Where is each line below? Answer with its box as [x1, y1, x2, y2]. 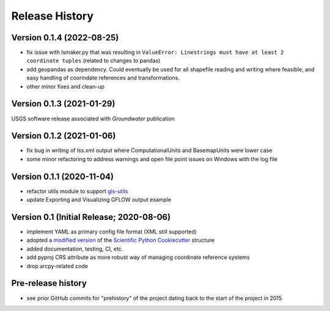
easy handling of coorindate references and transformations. [26, 74, 180, 82]
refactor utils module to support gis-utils [26, 187, 128, 195]
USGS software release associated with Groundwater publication [11, 115, 175, 122]
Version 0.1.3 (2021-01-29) [11, 98, 116, 109]
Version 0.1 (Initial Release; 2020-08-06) [11, 211, 171, 222]
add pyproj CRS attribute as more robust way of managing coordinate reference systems [26, 254, 250, 261]
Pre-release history [11, 278, 87, 288]
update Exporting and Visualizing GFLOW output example [26, 196, 172, 203]
